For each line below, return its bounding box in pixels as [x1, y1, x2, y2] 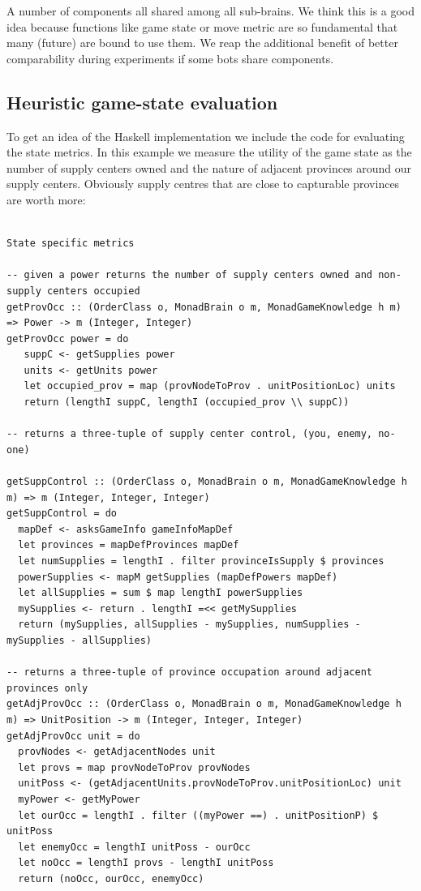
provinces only [6, 682, 88, 694]
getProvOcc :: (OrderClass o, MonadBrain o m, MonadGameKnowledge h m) [6, 301, 402, 313]
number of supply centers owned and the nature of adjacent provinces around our [6, 159, 412, 176]
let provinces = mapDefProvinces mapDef [18, 539, 239, 551]
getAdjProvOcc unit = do [6, 730, 140, 742]
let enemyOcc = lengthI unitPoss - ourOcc [18, 841, 251, 853]
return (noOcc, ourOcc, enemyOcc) [18, 872, 204, 885]
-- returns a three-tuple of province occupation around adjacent [6, 666, 373, 679]
